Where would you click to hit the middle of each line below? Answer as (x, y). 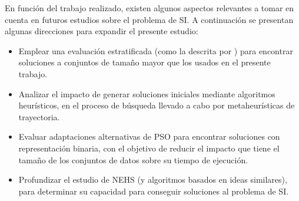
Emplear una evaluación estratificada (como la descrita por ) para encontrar (156, 50)
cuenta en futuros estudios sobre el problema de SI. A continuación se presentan (149, 19)
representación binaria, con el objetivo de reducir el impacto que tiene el (149, 148)
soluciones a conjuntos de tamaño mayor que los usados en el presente (144, 62)
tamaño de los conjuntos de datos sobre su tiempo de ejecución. (133, 159)
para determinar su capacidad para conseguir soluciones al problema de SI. (154, 191)
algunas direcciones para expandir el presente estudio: (102, 31)
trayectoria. (39, 116)
